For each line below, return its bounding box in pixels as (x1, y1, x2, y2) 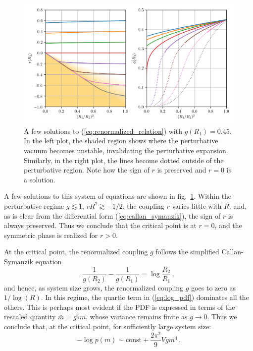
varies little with (172, 200, 222, 211)
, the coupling (122, 200, 164, 211)
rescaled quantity (4, 311, 56, 322)
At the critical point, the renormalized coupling (4, 246, 148, 257)
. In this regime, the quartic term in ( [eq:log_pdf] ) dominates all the (41, 292, 249, 302)
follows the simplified (155, 246, 219, 257)
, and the (214, 220, 242, 231)
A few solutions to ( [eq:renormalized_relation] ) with (24, 125, 182, 136)
